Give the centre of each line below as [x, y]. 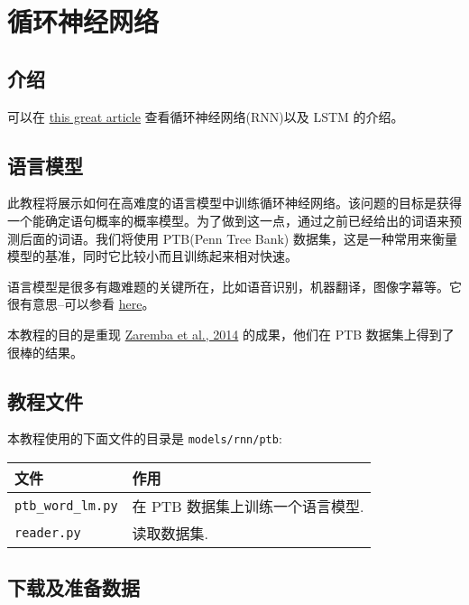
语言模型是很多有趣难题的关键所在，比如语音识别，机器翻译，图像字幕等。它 [234, 286]
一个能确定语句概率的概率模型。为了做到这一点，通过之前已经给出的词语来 [228, 220]
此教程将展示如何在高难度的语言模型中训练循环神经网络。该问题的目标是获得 [234, 203]
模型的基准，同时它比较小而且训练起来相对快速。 [152, 256]
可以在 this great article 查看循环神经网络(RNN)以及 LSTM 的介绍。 [206, 116]
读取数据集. [170, 533]
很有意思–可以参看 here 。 [81, 304]
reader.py [48, 532]
